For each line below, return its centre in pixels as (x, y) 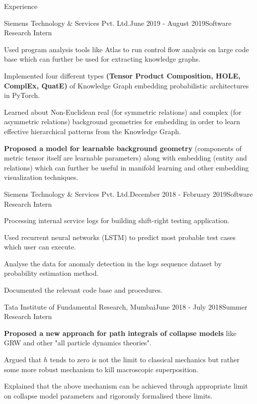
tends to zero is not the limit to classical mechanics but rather (145, 360)
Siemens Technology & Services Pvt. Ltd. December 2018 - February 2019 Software (128, 194)
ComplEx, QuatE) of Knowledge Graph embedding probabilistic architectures (127, 85)
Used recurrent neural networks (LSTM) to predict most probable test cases (120, 237)
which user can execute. (40, 247)
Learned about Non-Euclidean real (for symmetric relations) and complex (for (123, 112)
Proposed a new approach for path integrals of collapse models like (120, 333)
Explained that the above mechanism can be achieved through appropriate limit (126, 386)
